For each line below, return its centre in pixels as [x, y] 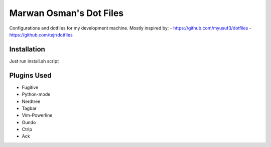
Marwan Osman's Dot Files [66, 13]
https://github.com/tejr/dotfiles [41, 34]
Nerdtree [31, 101]
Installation [27, 49]
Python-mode [36, 94]
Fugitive [30, 87]
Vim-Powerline [37, 115]
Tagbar [29, 108]
